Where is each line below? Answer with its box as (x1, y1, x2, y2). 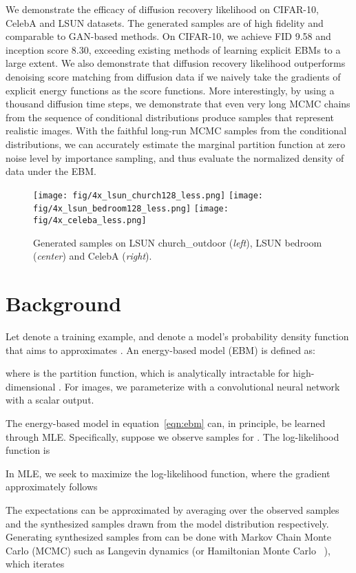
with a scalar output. (6, 393, 94, 407)
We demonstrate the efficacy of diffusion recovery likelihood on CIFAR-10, (6, 2, 319, 16)
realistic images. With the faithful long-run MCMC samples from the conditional (6, 123, 347, 138)
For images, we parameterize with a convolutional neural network (64, 379, 340, 393)
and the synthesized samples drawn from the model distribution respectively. (6, 516, 329, 530)
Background (6, 289, 122, 317)
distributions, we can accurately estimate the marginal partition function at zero (6, 136, 346, 151)
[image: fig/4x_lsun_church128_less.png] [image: (33, 190, 263, 200)
